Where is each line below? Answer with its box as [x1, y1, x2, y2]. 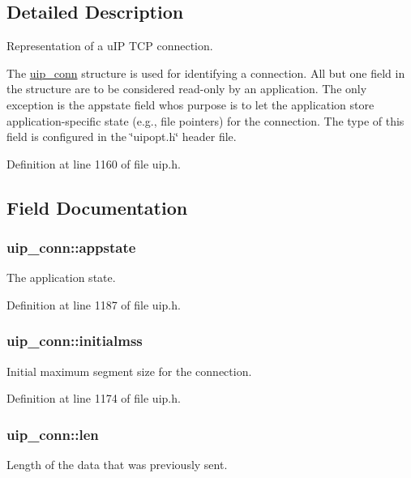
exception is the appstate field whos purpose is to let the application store [6, 96, 375, 113]
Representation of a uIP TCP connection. [6, 37, 213, 54]
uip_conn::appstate [6, 237, 136, 258]
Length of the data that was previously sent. [6, 456, 228, 473]
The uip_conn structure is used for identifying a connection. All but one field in [6, 64, 405, 81]
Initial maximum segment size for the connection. [6, 362, 252, 379]
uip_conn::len [6, 424, 99, 444]
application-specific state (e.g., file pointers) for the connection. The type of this [6, 112, 405, 129]
